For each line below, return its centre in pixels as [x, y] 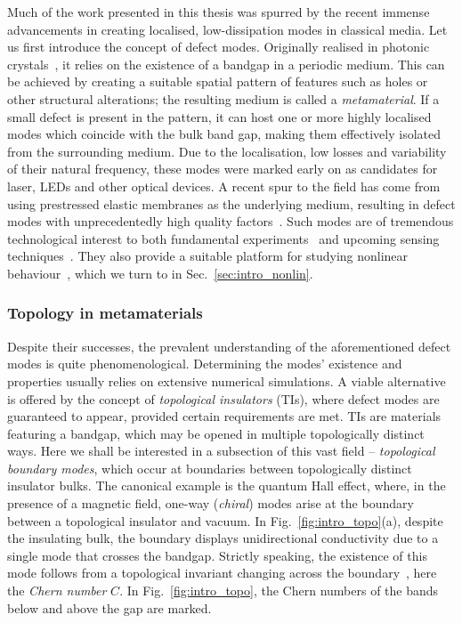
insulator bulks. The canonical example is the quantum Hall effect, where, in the [227, 485]
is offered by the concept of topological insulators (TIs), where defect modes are [223, 398]
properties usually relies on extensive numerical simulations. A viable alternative [227, 380]
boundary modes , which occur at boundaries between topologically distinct [210, 468]
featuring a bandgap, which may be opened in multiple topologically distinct [216, 433]
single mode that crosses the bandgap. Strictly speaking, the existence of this [217, 555]
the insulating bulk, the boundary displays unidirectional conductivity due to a [223, 538]
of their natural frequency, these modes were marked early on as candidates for [223, 169]
